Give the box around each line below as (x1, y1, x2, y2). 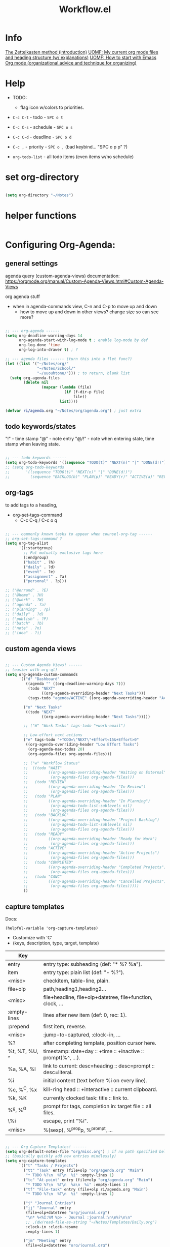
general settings (5, 259, 58, 268)
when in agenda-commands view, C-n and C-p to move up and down (12, 303, 157, 309)
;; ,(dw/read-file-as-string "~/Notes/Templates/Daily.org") (25, 1220, 157, 1225)
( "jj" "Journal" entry (23, 1205, 71, 1211)
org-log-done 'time (18, 342, 60, 348)
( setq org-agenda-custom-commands (5, 672, 78, 677)
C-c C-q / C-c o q (20, 517, 57, 523)
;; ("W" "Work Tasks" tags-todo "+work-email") (23, 723, 125, 728)
